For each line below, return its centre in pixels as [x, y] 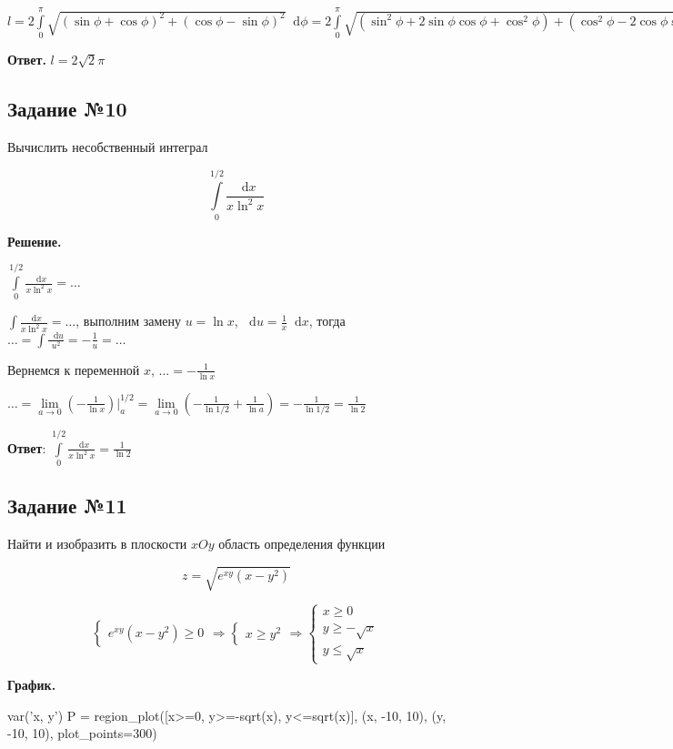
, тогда [327, 321]
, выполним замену [128, 321]
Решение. [35, 241]
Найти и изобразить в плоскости [97, 544]
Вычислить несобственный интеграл [108, 146]
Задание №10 [67, 109]
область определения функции [302, 544]
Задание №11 [67, 506]
